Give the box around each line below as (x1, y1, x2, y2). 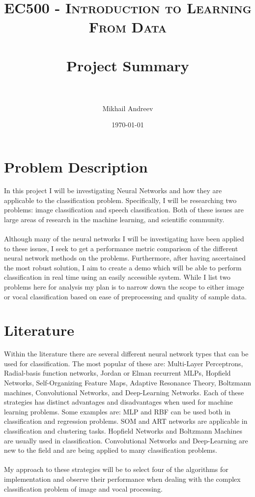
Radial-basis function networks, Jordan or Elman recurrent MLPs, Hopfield (4, 368, 231, 378)
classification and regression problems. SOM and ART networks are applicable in (4, 416, 248, 426)
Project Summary (66, 55, 189, 75)
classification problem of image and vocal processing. (4, 483, 163, 494)
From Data (88, 17, 167, 37)
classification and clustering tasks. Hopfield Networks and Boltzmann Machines (4, 426, 242, 436)
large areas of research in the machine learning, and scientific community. (4, 214, 225, 224)
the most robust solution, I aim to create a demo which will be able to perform (4, 262, 242, 272)
